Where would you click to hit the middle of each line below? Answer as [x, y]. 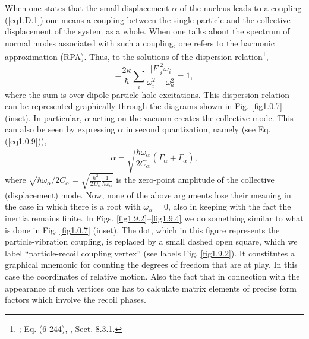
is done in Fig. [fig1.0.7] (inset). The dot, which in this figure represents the [142, 229]
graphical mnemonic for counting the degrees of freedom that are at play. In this [151, 264]
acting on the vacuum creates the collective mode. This [193, 117]
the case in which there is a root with [73, 206]
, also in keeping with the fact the [229, 206]
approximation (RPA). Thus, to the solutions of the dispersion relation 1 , [137, 56]
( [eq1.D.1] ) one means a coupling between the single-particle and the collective [148, 19]
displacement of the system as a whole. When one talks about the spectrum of [147, 31]
